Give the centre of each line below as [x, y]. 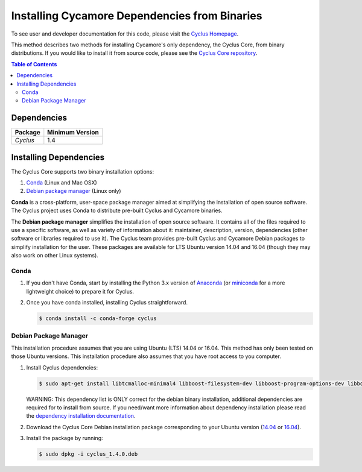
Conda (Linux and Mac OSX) [62, 183]
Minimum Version [73, 133]
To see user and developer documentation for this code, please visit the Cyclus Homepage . [125, 34]
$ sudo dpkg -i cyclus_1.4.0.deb [88, 454]
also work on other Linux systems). [55, 256]
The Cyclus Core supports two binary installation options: [82, 171]
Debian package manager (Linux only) [74, 191]
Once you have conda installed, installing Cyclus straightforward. [107, 303]
